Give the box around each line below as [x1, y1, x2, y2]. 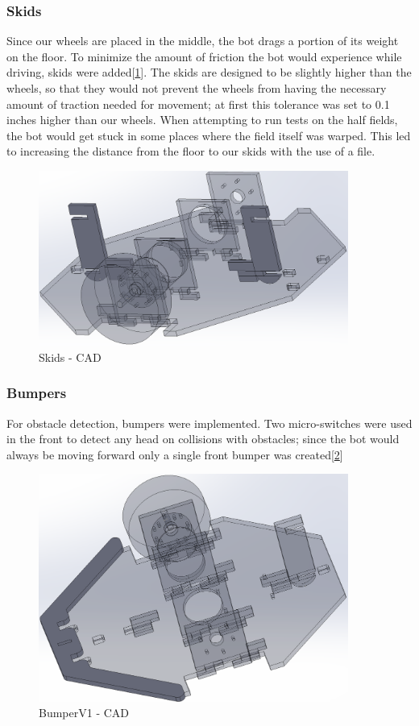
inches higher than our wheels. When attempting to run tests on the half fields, [6, 111, 398, 128]
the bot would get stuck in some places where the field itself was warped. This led [6, 127, 411, 143]
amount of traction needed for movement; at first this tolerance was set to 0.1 [6, 95, 390, 112]
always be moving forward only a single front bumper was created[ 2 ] [6, 446, 343, 463]
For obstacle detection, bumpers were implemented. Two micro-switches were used [6, 414, 413, 431]
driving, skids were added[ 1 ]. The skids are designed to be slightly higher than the [6, 64, 412, 81]
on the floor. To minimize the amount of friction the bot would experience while [6, 48, 402, 64]
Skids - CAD [39, 348, 102, 365]
